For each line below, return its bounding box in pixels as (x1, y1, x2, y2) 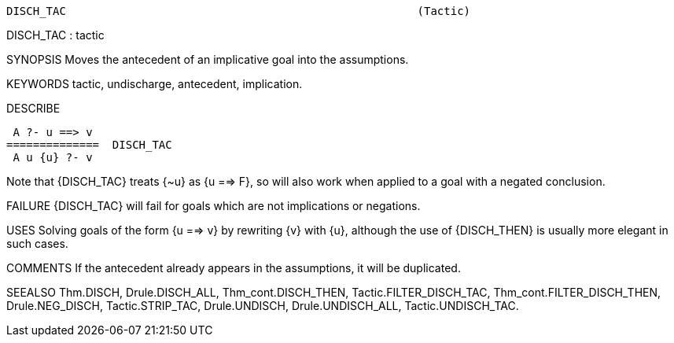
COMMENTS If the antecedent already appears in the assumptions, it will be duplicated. (6, 261, 461, 275)
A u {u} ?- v (13, 151, 93, 164)
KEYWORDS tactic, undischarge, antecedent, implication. (6, 77, 303, 90)
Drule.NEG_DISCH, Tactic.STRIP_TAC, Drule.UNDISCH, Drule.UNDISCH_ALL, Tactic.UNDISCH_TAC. (6, 299, 519, 312)
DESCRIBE (6, 101, 61, 115)
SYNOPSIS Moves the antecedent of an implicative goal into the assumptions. (6, 53, 409, 66)
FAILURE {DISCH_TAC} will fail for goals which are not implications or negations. (6, 199, 421, 212)
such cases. (6, 237, 68, 250)
